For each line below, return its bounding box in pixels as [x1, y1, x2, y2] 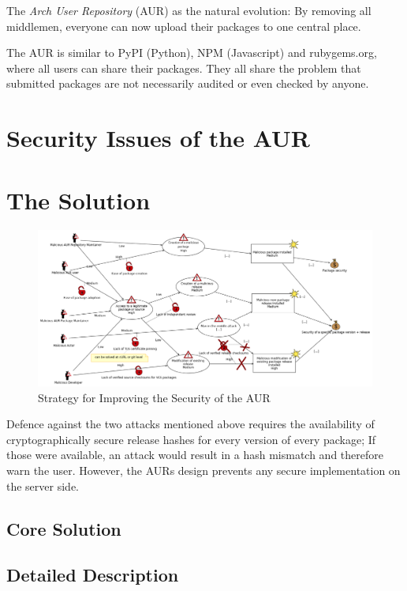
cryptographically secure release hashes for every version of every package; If [6, 431, 376, 447]
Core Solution [6, 516, 121, 540]
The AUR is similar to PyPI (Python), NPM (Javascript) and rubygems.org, [6, 44, 377, 61]
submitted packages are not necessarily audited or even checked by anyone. [6, 75, 369, 92]
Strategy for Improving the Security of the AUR [38, 389, 271, 405]
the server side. [6, 477, 79, 494]
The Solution [6, 183, 151, 216]
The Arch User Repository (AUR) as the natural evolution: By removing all [6, 2, 372, 18]
